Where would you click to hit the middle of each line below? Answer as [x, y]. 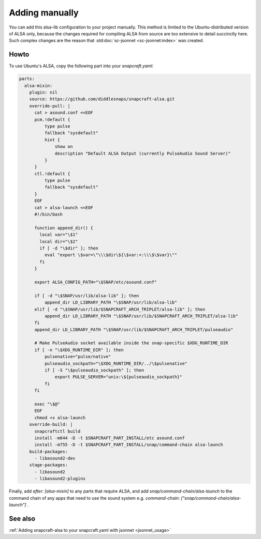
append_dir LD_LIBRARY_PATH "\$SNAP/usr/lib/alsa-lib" [111, 302]
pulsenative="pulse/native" [78, 357]
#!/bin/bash [49, 215]
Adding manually [44, 13]
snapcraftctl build [58, 431]
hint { [52, 140]
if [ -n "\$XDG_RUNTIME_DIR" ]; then [79, 350]
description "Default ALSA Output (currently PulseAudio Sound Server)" [143, 153]
